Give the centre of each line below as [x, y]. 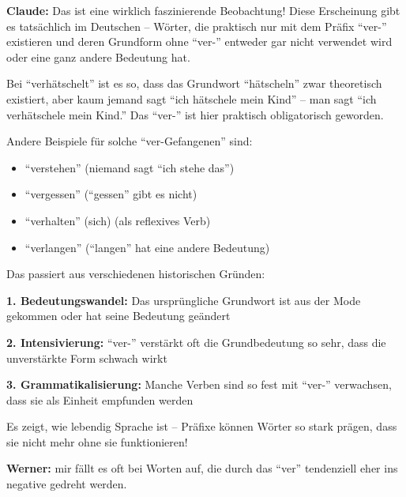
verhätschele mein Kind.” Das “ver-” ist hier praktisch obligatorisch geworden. [195, 114]
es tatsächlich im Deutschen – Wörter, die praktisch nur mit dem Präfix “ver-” [197, 26]
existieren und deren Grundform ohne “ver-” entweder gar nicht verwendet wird [199, 41]
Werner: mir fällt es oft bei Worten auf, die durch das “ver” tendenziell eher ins [202, 468]
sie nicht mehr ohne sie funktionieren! [97, 441]
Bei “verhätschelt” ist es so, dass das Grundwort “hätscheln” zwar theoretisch [194, 83]
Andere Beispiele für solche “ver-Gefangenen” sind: [130, 141]
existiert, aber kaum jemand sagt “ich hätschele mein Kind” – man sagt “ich [192, 98]
